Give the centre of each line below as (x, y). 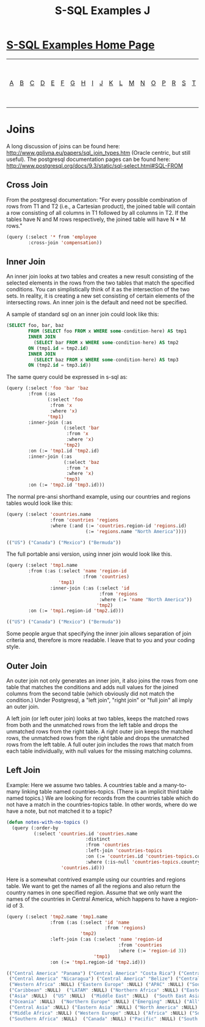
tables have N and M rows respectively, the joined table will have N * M (96, 219)
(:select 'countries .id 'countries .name (85, 834)
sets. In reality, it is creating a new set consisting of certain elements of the (101, 296)
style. (13, 647)
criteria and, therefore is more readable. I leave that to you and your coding (101, 640)
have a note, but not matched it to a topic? (59, 811)
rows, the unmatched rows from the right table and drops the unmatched (98, 738)
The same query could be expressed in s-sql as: (67, 377)
